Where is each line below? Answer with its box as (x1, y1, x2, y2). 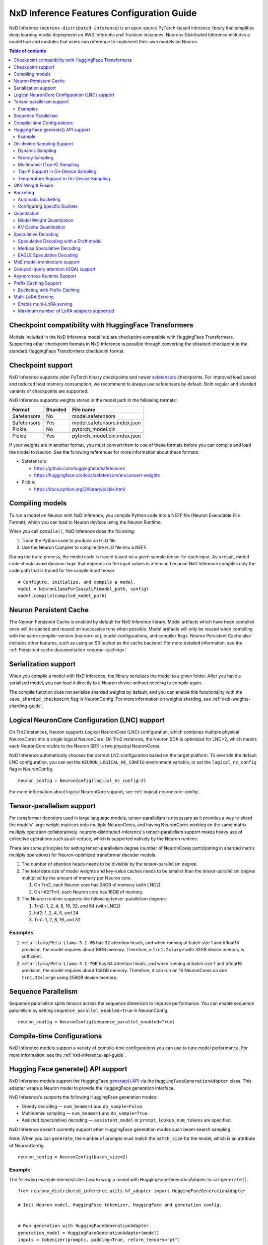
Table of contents (9, 48, 47, 54)
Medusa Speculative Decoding (18, 245, 81, 251)
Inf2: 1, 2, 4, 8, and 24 (34, 910, 79, 916)
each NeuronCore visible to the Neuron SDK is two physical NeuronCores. (9, 743, 161, 749)
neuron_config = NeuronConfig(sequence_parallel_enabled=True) (18, 1019, 175, 1025)
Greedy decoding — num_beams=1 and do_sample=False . (21, 1103, 143, 1109)
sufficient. (21, 954, 42, 960)
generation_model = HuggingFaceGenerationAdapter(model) (18, 1230, 160, 1236)
